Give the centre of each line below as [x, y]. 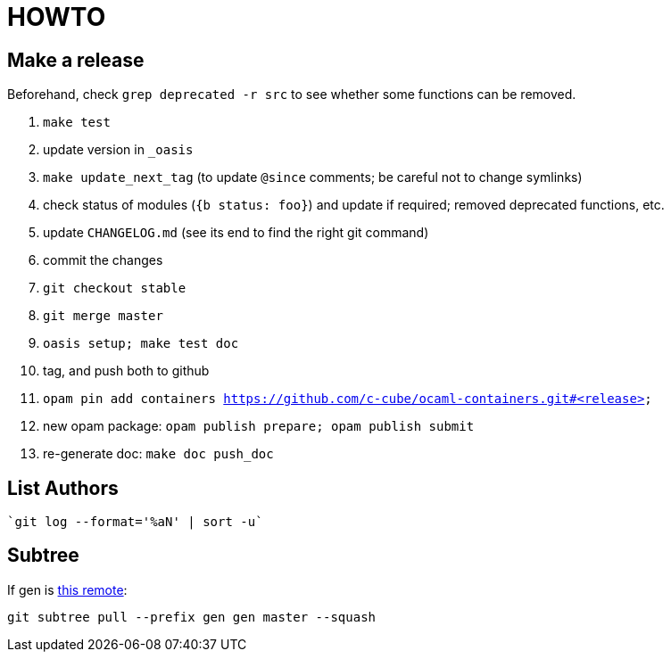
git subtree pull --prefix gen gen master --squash [192, 617]
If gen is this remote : [67, 589]
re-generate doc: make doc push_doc [158, 454]
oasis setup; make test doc [141, 344]
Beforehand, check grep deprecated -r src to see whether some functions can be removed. [292, 95]
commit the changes [103, 260]
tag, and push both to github [126, 371]
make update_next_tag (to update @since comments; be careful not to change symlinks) [313, 177]
